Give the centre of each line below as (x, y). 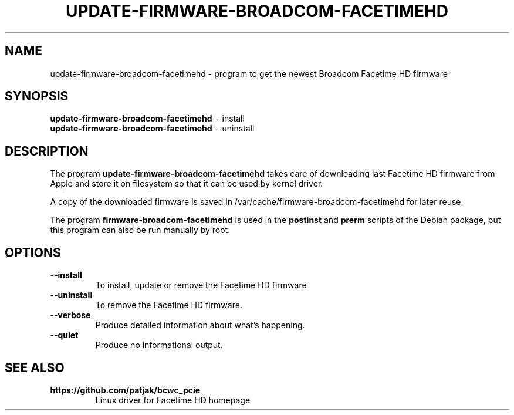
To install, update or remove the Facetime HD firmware (201, 285)
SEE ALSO (35, 367)
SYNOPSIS (37, 96)
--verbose (70, 315)
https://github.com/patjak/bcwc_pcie (125, 390)
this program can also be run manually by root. (140, 230)
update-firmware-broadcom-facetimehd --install (147, 119)
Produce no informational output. (159, 345)
